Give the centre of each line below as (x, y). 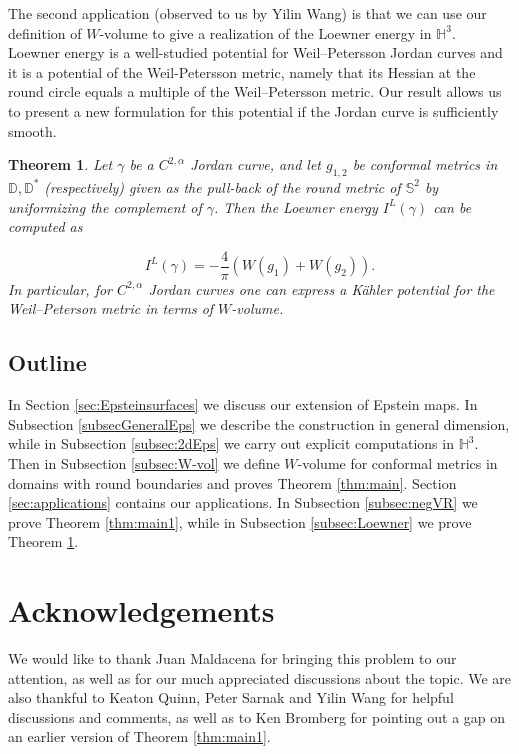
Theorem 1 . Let (60, 164)
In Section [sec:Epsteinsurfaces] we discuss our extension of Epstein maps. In (243, 404)
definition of (45, 32)
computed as (45, 226)
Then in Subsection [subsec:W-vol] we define (144, 462)
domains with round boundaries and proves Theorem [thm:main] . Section (232, 482)
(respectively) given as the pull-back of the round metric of (222, 186)
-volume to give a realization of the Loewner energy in (265, 32)
